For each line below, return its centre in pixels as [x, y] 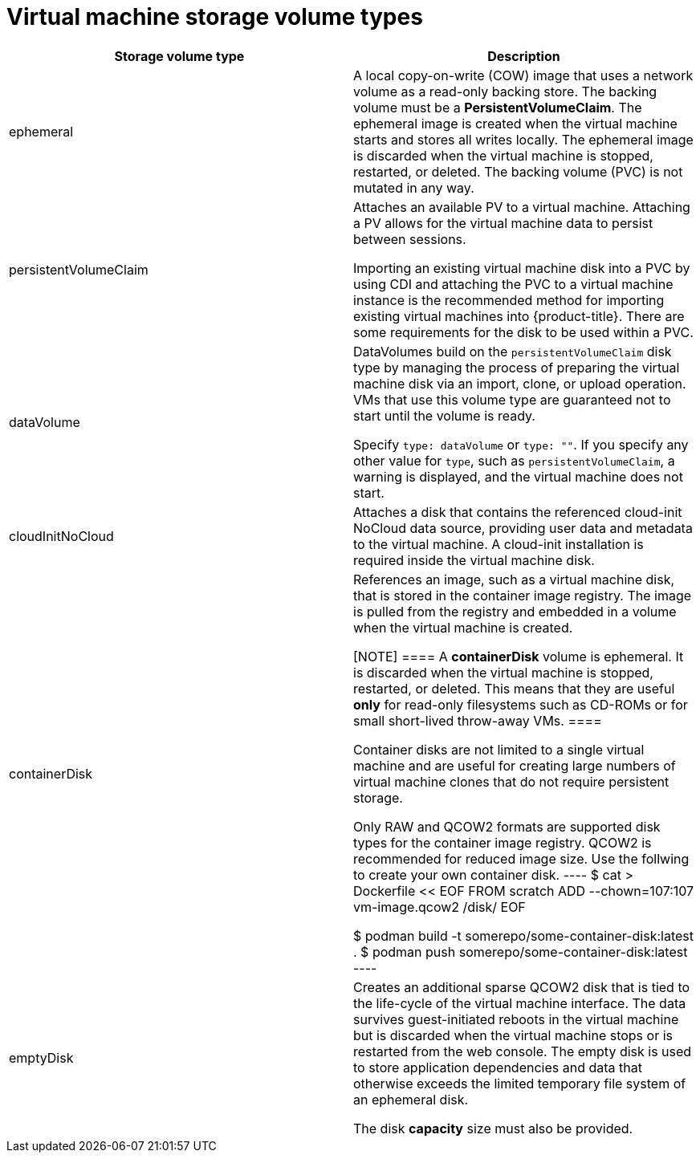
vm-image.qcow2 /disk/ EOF [440, 907]
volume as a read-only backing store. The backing [505, 91]
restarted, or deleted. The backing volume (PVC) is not [518, 171]
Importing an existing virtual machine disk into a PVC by [522, 268]
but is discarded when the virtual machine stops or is [513, 1035]
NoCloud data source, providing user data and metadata [523, 528]
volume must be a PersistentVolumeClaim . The [498, 107]
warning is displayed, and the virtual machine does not [518, 476]
